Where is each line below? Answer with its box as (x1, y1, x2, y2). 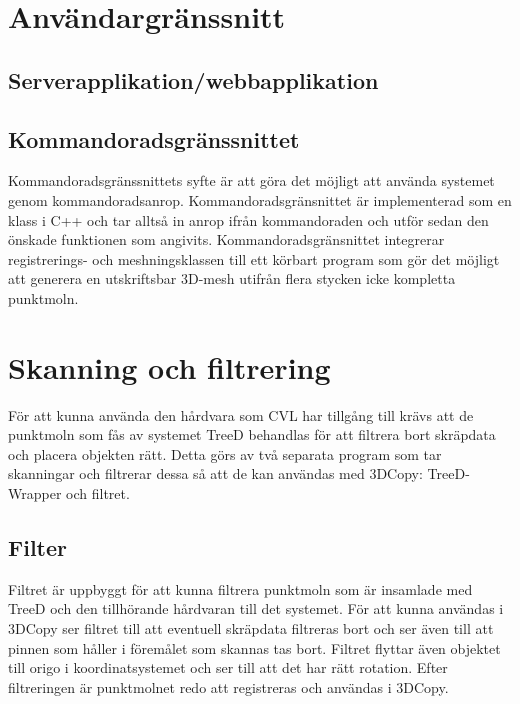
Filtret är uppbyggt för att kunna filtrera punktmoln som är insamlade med (8, 578, 473, 599)
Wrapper (8, 483, 62, 504)
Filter (8, 532, 68, 562)
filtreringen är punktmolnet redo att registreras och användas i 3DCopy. (8, 676, 449, 697)
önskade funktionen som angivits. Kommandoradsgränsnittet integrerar (8, 229, 445, 250)
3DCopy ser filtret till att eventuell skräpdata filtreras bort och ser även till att (8, 618, 494, 638)
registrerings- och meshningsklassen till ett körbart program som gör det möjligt (8, 248, 500, 269)
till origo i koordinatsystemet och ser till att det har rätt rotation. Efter (8, 657, 448, 678)
